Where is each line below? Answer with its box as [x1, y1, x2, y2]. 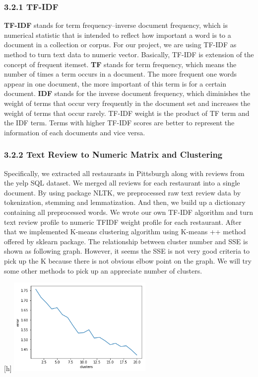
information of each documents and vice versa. [4, 127, 145, 137]
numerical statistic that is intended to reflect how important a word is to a [4, 29, 231, 40]
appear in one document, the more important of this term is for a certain [4, 78, 226, 89]
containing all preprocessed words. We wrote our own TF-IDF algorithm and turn [4, 206, 253, 217]
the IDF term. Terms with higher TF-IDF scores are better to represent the [4, 117, 235, 128]
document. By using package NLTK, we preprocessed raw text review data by [4, 187, 241, 197]
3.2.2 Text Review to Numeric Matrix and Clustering [4, 148, 223, 161]
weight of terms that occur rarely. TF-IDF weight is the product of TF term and [4, 107, 250, 118]
